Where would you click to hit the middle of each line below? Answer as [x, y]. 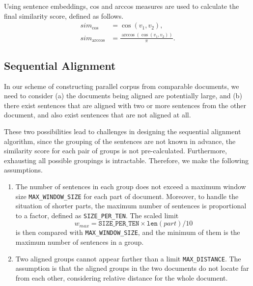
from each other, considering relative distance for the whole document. [122, 277]
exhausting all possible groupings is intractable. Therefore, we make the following [126, 160]
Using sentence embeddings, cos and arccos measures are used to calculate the [122, 6]
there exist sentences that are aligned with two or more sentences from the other [125, 105]
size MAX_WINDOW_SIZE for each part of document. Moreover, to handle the [127, 196]
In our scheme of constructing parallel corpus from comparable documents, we [122, 86]
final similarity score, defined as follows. [64, 15]
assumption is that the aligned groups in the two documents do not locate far [132, 268]
